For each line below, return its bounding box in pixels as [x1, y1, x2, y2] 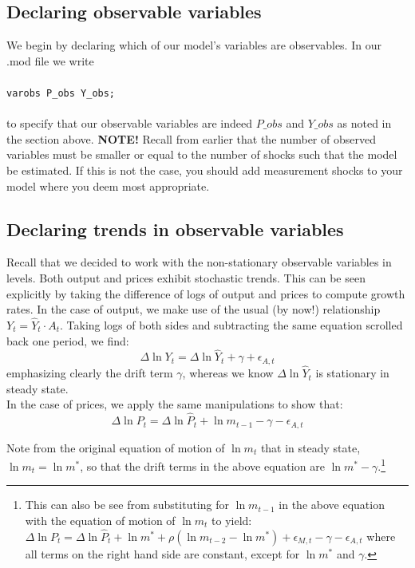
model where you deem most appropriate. [6, 177, 210, 194]
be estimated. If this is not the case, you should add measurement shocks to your [6, 162, 403, 179]
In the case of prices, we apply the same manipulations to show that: [6, 396, 343, 412]
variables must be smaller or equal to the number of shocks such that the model [6, 146, 397, 163]
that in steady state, [260, 439, 361, 456]
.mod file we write [6, 52, 94, 69]
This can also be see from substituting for [25, 496, 229, 513]
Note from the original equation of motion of [6, 439, 225, 456]
